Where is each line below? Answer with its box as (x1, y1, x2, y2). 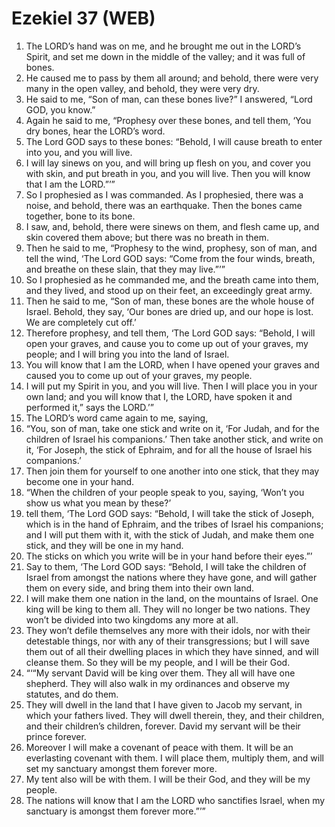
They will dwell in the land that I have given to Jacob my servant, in (25, 698, 303, 711)
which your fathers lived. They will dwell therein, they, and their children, (25, 709, 325, 721)
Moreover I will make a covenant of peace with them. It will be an (25, 741, 294, 753)
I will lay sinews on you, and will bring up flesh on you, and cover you (25, 157, 311, 169)
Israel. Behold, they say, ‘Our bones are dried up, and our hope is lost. (25, 305, 314, 317)
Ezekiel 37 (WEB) (11, 7, 156, 30)
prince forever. (25, 730, 87, 742)
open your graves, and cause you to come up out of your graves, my (25, 337, 309, 349)
